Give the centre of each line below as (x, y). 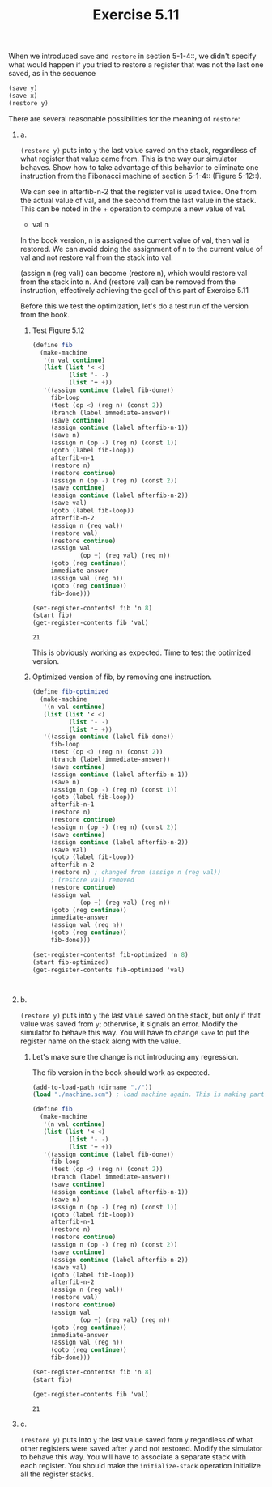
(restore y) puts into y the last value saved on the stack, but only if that (140, 1015)
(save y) (23, 88)
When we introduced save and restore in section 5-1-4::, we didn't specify (132, 56)
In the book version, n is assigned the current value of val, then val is (135, 240)
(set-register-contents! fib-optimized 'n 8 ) (110, 954)
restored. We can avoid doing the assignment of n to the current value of (141, 249)
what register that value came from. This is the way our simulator (128, 159)
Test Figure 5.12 (58, 330)
